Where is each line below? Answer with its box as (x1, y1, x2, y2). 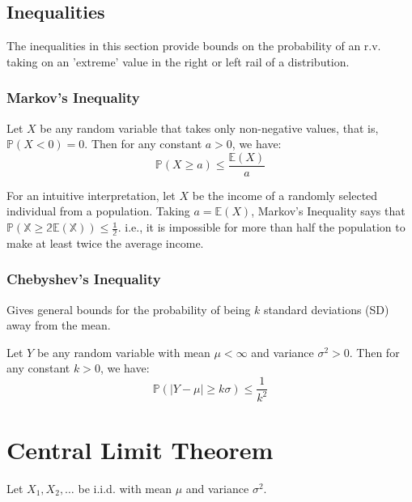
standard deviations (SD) (264, 300, 389, 317)
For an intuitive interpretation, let (6, 186, 176, 203)
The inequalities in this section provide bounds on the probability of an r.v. (6, 37, 381, 54)
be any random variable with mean (36, 343, 210, 360)
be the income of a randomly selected (192, 186, 378, 203)
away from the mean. (6, 317, 111, 334)
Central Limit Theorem (6, 432, 274, 466)
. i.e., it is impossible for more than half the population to (117, 219, 406, 236)
